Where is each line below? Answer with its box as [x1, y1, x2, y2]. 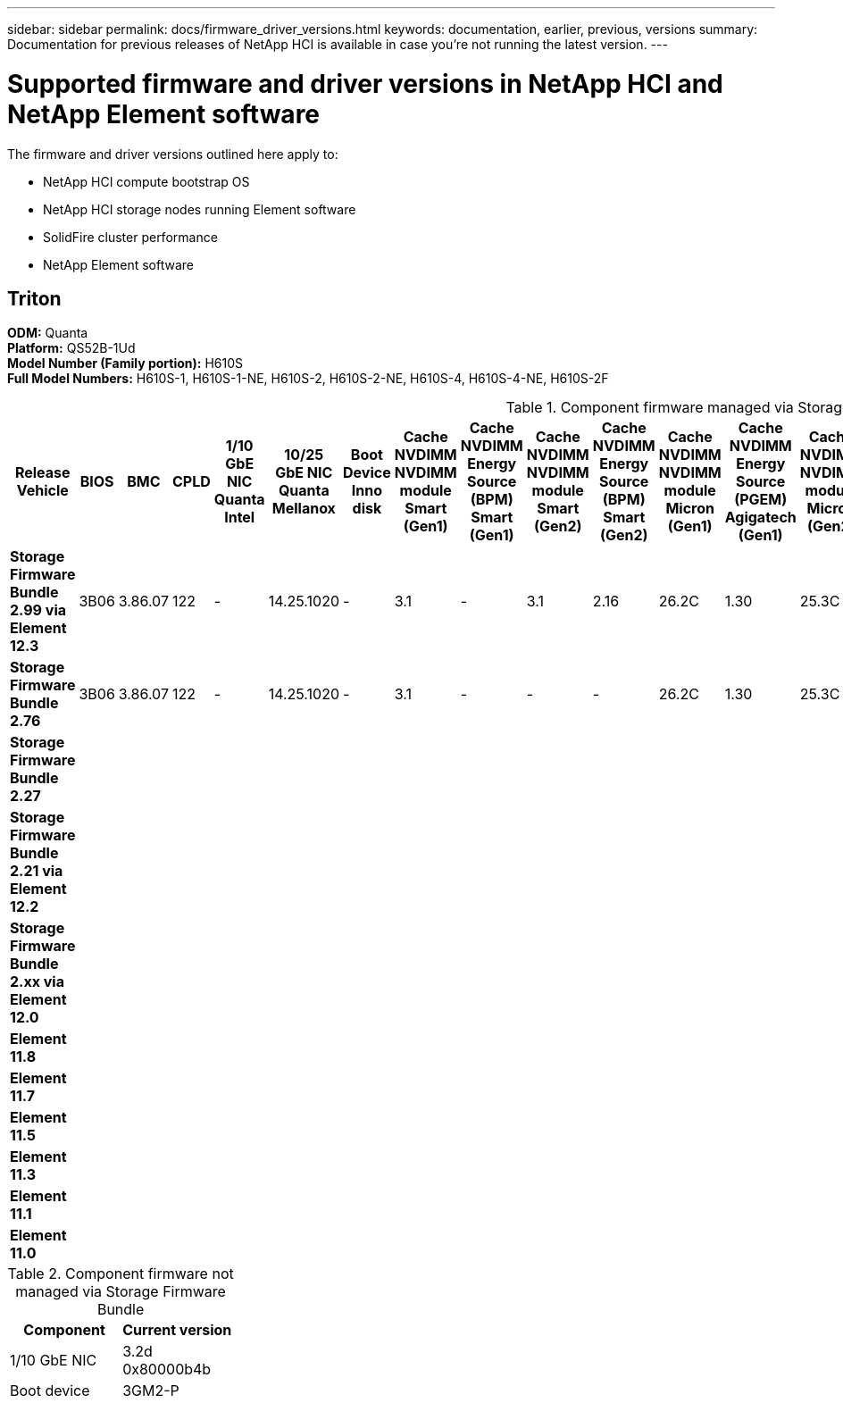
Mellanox [271, 499, 336, 518]
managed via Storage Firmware [15, 1282, 226, 1301]
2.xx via [10, 973, 64, 991]
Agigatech [724, 508, 797, 527]
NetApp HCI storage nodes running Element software [43, 201, 356, 217]
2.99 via [10, 601, 67, 620]
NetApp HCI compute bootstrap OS [43, 173, 250, 189]
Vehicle [16, 481, 69, 500]
